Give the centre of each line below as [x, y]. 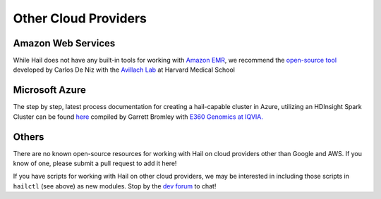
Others [29, 137]
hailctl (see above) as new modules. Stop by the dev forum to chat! [115, 186]
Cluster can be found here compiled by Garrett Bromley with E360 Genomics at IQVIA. [138, 117]
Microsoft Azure [49, 90]
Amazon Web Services [64, 43]
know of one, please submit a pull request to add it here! [95, 163]
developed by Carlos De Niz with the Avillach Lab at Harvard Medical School [124, 70]
